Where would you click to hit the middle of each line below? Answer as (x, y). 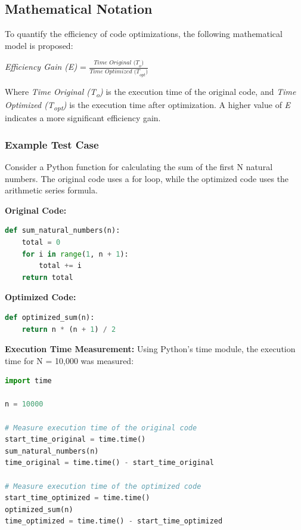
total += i (60, 266)
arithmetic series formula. (51, 190)
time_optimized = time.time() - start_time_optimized (114, 521)
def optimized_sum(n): (50, 317)
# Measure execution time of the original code (101, 428)
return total (47, 277)
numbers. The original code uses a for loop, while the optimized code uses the (147, 178)
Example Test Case (52, 144)
